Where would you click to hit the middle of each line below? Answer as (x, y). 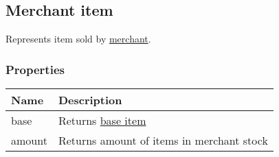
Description (90, 100)
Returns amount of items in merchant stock (163, 141)
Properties (35, 69)
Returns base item (102, 121)
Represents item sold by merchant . (78, 39)
